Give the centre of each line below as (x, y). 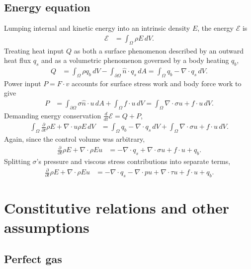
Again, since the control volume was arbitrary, (75, 139)
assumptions (47, 227)
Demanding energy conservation (53, 115)
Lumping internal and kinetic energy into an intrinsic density (97, 28)
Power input (23, 83)
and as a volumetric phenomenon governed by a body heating (135, 60)
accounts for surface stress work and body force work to (156, 83)
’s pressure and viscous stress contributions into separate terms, (133, 161)
